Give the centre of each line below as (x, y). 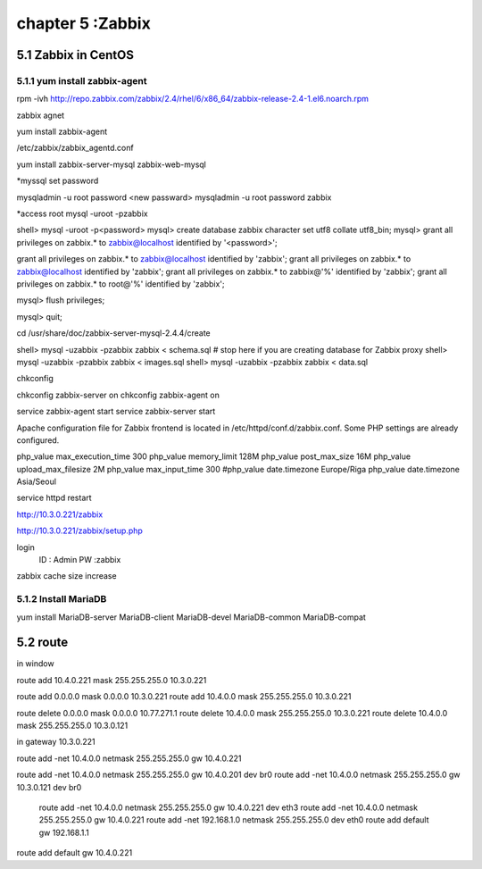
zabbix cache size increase (66, 576)
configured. (38, 440)
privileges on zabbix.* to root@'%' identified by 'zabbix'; (120, 284)
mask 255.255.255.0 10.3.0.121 (72, 726)
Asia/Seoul (37, 481)
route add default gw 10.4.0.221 (75, 853)
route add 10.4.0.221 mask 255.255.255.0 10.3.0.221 (112, 680)
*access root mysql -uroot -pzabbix (82, 213)
